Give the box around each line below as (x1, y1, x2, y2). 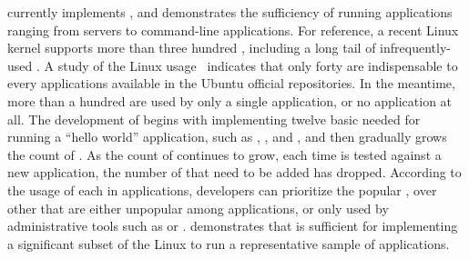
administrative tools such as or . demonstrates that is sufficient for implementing (7, 216, 458, 235)
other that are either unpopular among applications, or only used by (7, 198, 389, 217)
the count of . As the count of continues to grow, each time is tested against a (7, 144, 442, 164)
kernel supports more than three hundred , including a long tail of (7, 38, 376, 57)
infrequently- (380, 38, 451, 57)
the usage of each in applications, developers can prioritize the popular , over (7, 180, 437, 199)
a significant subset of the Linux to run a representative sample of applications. (7, 234, 450, 253)
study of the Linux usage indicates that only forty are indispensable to (57, 55, 458, 75)
